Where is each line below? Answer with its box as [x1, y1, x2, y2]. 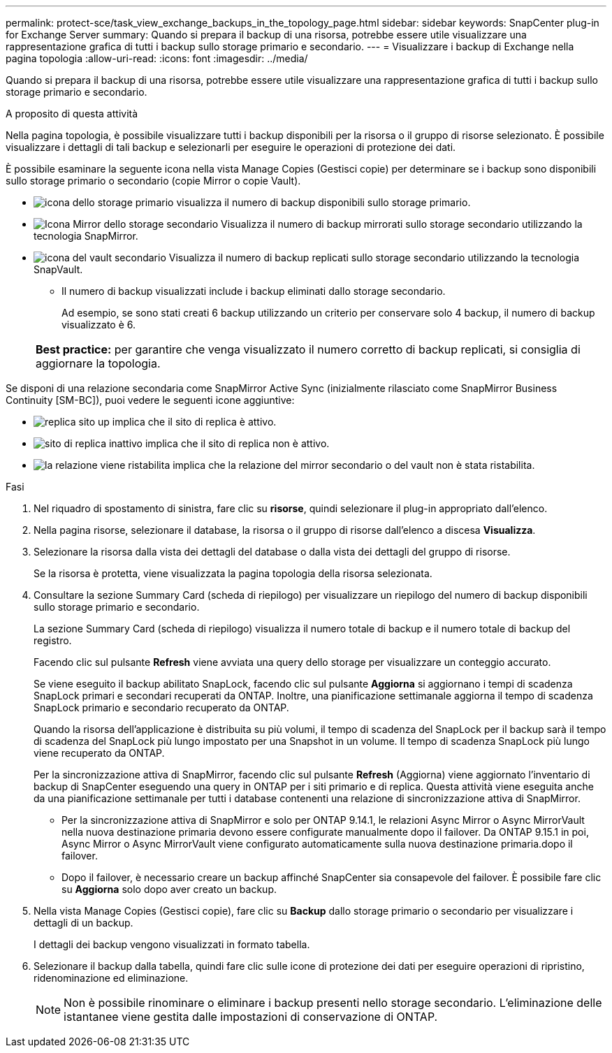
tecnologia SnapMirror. [34, 230, 138, 242]
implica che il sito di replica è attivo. [112, 416, 277, 428]
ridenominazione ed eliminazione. [34, 972, 189, 984]
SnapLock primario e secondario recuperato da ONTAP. [34, 702, 289, 713]
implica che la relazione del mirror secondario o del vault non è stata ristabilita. [173, 459, 535, 471]
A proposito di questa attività [6, 108, 138, 119]
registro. [34, 634, 72, 646]
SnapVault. [34, 263, 83, 275]
